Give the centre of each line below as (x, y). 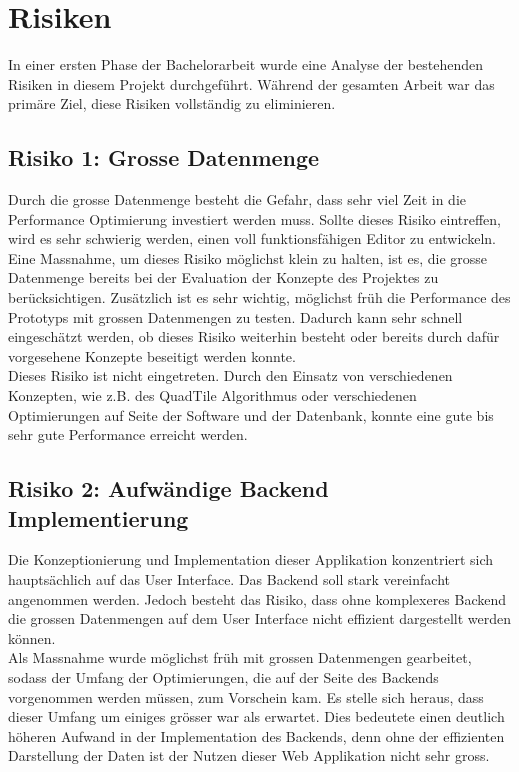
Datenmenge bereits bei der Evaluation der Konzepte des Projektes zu (223, 277)
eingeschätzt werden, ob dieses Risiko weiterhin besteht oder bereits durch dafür (254, 336)
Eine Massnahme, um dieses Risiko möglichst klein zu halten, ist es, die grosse (248, 257)
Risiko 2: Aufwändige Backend (168, 488)
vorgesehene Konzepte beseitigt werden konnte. (152, 355)
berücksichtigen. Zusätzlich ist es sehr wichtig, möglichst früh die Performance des (259, 297)
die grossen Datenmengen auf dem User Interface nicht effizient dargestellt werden (260, 618)
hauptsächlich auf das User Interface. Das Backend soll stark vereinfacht (229, 579)
